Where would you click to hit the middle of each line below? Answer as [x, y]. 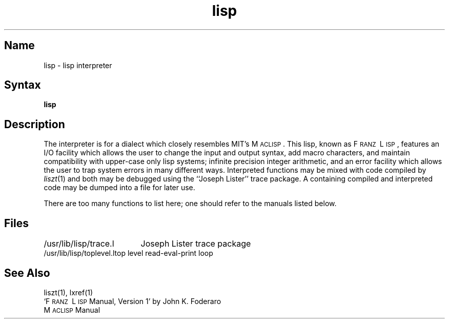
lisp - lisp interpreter [78, 65]
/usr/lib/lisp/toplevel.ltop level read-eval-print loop [128, 253]
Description [35, 124]
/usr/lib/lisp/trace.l [79, 244]
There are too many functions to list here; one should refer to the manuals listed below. [190, 204]
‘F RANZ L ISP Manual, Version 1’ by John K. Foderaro [132, 301]
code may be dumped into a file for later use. [119, 188]
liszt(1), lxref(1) [68, 292]
